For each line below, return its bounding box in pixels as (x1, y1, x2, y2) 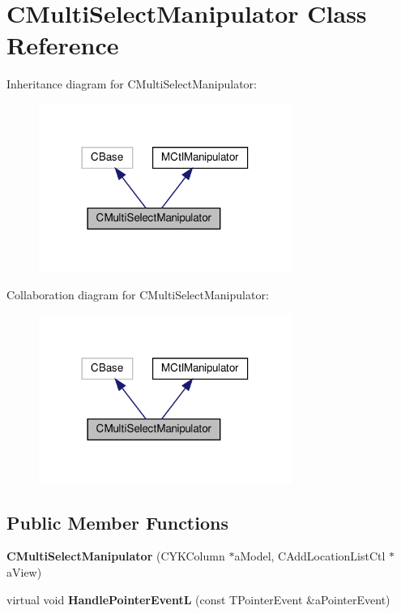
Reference (6, 28, 119, 62)
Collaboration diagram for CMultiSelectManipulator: (6, 286, 269, 303)
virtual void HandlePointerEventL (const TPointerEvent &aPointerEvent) (6, 590, 390, 608)
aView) (6, 564, 42, 581)
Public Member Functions (6, 509, 228, 535)
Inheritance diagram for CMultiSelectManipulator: (6, 75, 257, 92)
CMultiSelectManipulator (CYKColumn (6, 547, 225, 565)
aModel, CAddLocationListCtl (234, 547, 386, 565)
